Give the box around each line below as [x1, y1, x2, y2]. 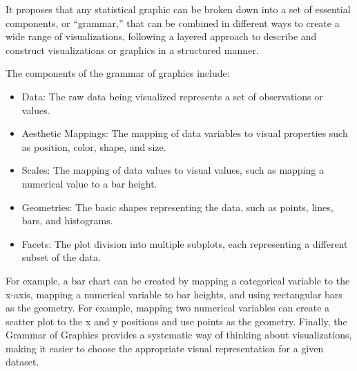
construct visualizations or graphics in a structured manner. [6, 42, 259, 57]
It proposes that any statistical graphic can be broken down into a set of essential [6, 2, 351, 16]
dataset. [6, 354, 39, 369]
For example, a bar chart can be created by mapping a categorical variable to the [6, 273, 350, 287]
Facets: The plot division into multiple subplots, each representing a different [21, 236, 348, 251]
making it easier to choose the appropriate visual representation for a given [6, 341, 324, 355]
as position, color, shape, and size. [21, 139, 166, 154]
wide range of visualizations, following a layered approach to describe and [6, 29, 317, 44]
